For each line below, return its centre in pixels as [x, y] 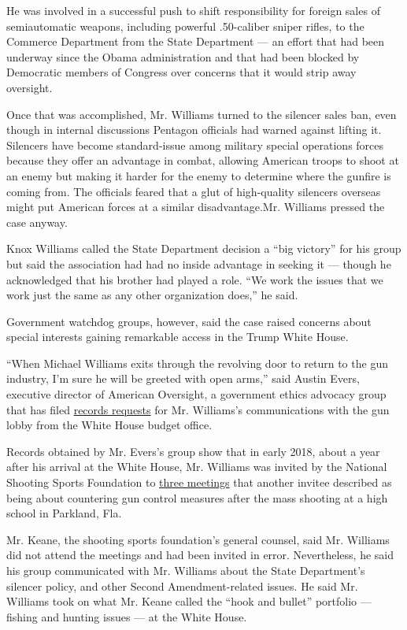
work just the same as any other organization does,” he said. [152, 295]
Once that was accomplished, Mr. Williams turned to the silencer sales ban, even [202, 114]
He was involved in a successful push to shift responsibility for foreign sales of [193, 10]
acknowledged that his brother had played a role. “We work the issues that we [195, 279]
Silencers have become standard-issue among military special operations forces [195, 145]
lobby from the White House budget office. [109, 425]
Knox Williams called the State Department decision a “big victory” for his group [204, 248]
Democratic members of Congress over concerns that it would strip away [181, 72]
